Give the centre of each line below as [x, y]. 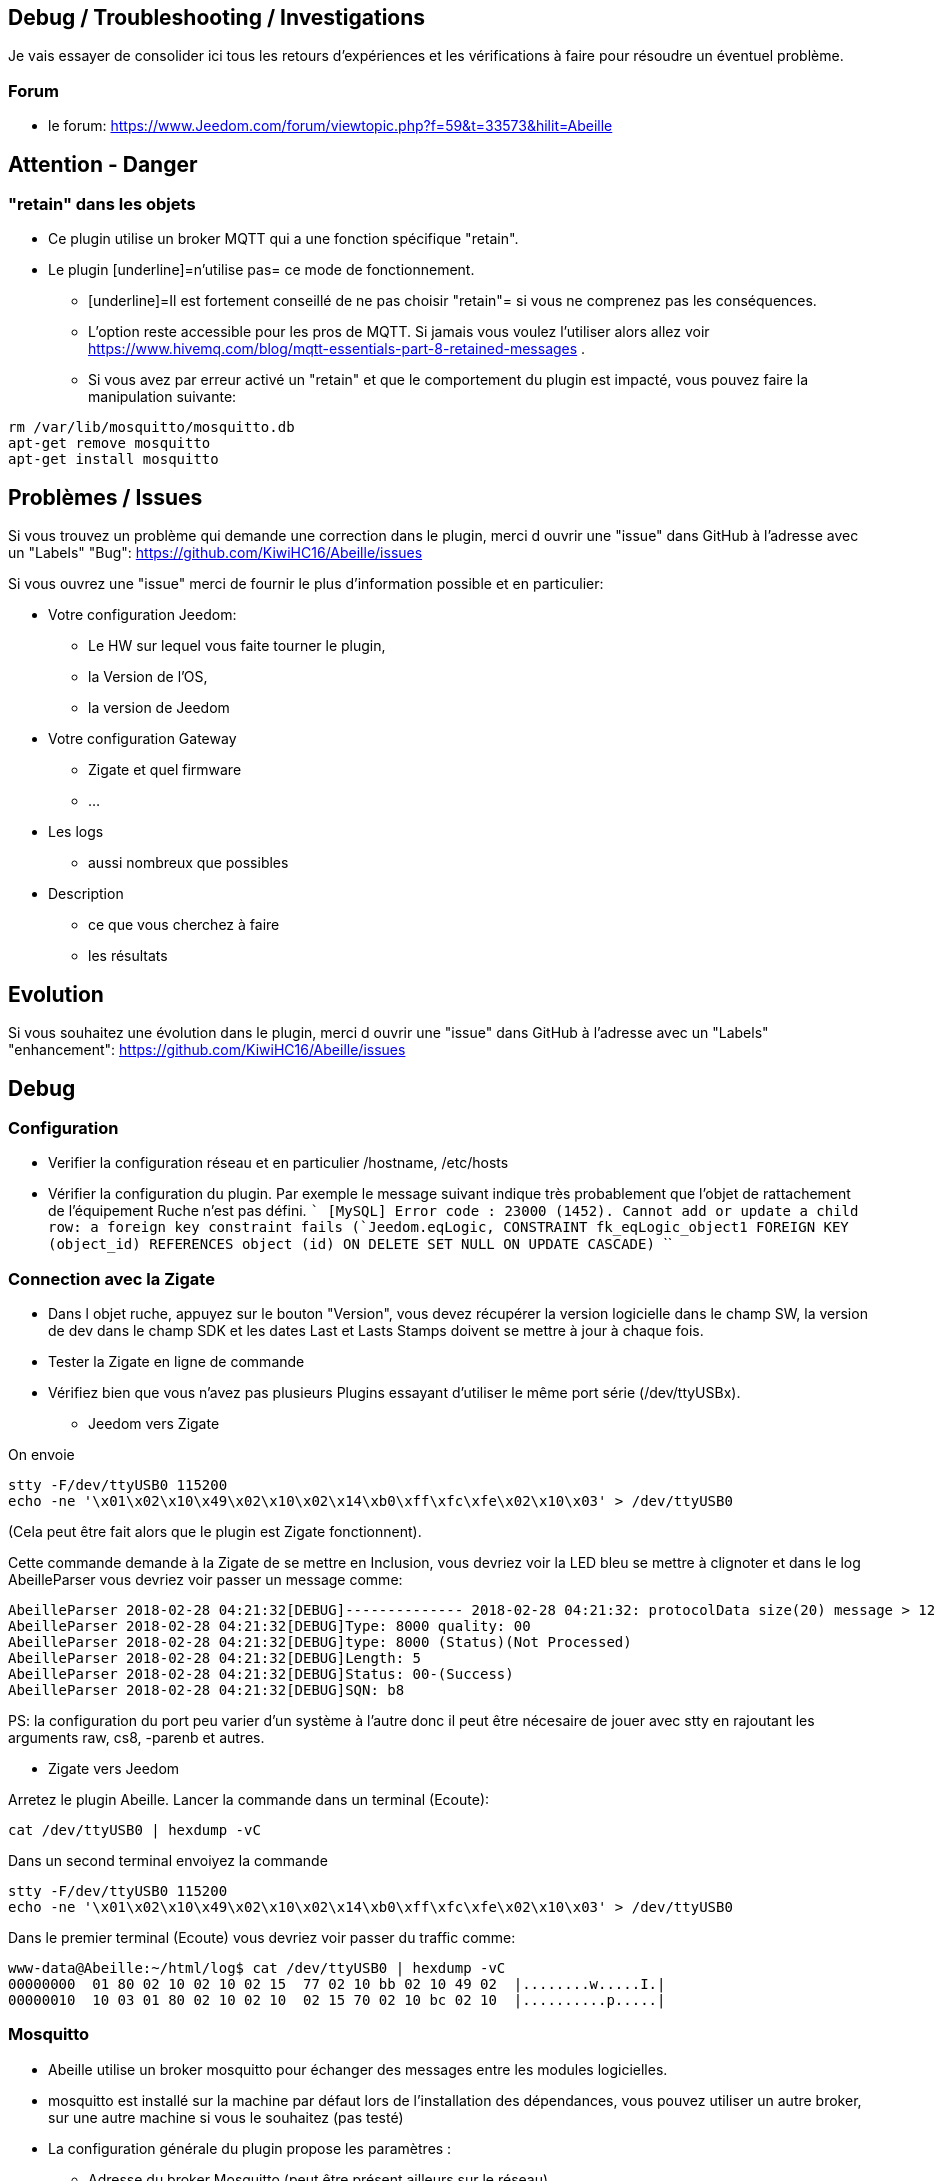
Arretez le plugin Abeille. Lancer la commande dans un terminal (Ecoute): [249, 1800]
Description [86, 894]
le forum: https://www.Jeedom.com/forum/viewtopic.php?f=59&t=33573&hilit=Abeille [330, 126]
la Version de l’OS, [148, 677]
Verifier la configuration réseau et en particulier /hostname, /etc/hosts [278, 1163]
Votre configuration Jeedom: [142, 615]
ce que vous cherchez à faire [184, 925]
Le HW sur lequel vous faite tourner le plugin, [237, 646]
